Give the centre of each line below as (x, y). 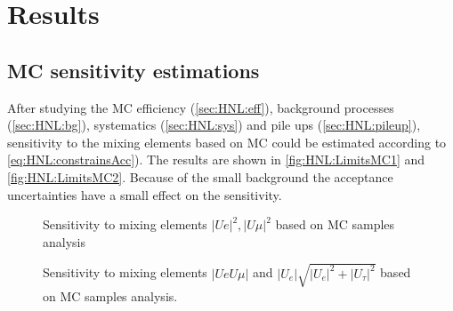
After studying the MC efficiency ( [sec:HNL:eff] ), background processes (201, 107)
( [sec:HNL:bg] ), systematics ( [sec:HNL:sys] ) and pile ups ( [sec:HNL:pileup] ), (214, 125)
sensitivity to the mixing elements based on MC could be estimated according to (227, 142)
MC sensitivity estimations (133, 70)
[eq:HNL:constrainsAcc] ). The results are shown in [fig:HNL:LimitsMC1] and (216, 159)
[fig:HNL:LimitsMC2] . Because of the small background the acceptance (200, 176)
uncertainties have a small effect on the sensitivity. (145, 194)
